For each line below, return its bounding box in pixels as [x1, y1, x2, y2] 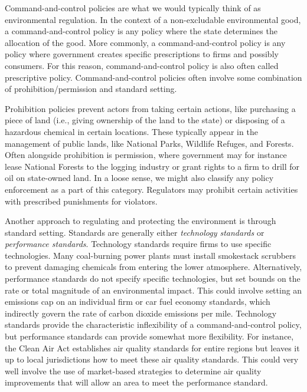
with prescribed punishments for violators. [5, 195, 158, 207]
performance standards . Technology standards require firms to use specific [5, 238, 272, 250]
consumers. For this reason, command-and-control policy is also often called [5, 59, 279, 71]
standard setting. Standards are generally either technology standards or [5, 226, 264, 238]
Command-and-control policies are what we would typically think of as [5, 2, 261, 14]
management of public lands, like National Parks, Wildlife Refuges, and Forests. [5, 137, 294, 149]
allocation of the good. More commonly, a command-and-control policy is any [5, 36, 286, 48]
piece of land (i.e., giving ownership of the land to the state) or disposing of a [5, 114, 285, 126]
